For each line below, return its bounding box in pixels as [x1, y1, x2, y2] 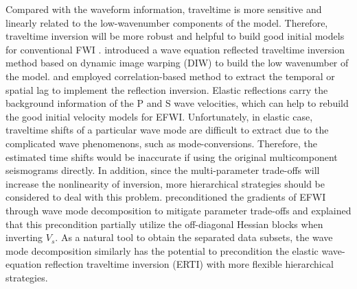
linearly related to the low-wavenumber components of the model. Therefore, [5, 15, 328, 29]
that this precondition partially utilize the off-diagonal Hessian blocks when [5, 216, 323, 231]
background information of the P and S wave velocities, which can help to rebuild [5, 96, 349, 110]
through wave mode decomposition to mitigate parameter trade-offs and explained [5, 203, 352, 217]
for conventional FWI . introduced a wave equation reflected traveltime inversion [5, 42, 345, 56]
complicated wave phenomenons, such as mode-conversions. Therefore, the [5, 136, 317, 150]
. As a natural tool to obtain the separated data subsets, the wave [55, 230, 333, 244]
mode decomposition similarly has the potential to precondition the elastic [5, 243, 319, 257]
